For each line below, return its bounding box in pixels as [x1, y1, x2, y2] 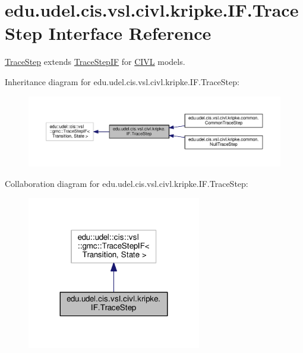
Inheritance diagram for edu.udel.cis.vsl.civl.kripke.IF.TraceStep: [5, 75, 239, 88]
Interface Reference [48, 21, 212, 45]
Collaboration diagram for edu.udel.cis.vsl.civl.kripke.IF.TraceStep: [5, 177, 248, 189]
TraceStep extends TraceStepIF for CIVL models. [5, 55, 185, 68]
